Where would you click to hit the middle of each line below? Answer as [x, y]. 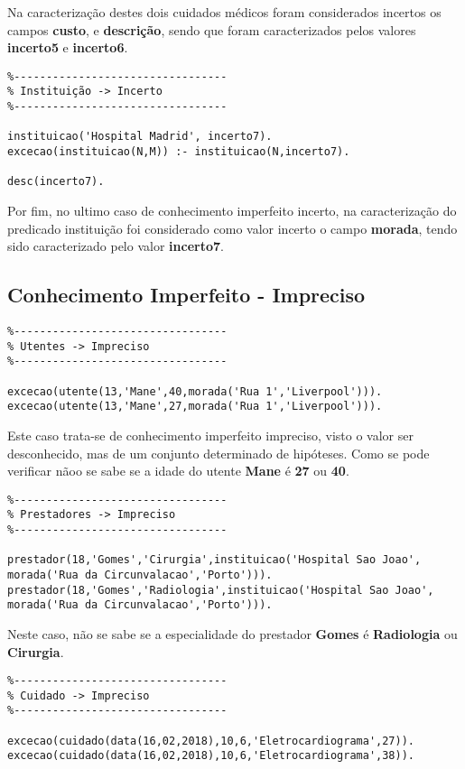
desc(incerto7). [56, 182]
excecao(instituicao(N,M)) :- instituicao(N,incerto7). [179, 152]
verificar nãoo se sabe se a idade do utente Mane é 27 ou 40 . [178, 471]
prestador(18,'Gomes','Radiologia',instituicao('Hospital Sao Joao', [221, 590]
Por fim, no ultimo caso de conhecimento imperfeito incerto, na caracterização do [232, 211]
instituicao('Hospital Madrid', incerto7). [140, 137]
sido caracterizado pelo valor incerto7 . [116, 246]
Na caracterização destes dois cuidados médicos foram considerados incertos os [224, 12]
